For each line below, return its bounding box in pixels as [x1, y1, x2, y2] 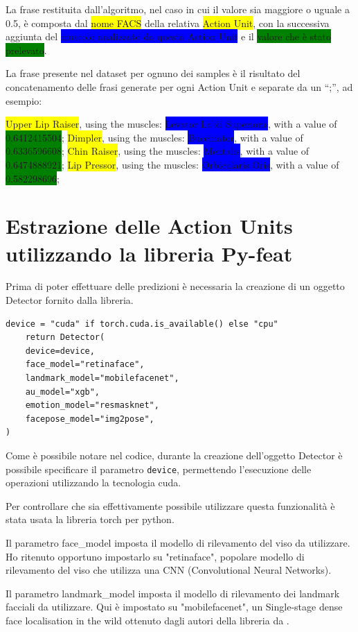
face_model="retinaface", [25, 359, 145, 370]
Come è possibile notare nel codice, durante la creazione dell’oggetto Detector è [6, 447, 343, 462]
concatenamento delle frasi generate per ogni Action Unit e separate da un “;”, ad [6, 79, 353, 94]
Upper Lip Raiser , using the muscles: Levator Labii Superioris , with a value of [6, 117, 337, 131]
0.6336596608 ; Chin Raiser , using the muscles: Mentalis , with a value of [6, 144, 310, 158]
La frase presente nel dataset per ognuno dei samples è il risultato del [6, 66, 301, 80]
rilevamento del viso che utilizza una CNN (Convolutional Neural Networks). [6, 563, 332, 577]
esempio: [6, 93, 42, 108]
